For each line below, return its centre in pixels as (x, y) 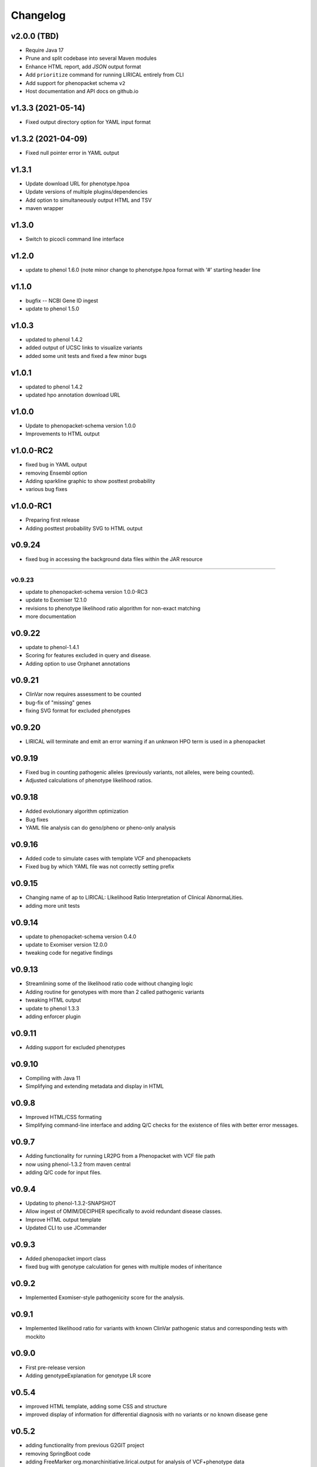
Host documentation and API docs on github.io (82, 92)
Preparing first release (53, 520)
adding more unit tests (53, 905)
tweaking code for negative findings (69, 953)
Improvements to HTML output (63, 434)
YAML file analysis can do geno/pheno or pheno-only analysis (101, 828)
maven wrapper (45, 208)
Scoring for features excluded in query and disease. (88, 655)
